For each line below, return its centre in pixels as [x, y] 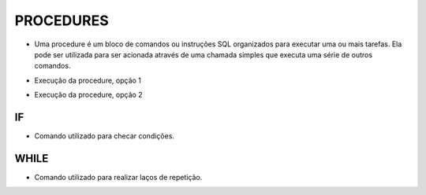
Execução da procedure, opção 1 [88, 80]
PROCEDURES [62, 20]
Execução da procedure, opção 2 [88, 95]
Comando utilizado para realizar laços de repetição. [118, 177]
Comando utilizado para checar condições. [105, 136]
